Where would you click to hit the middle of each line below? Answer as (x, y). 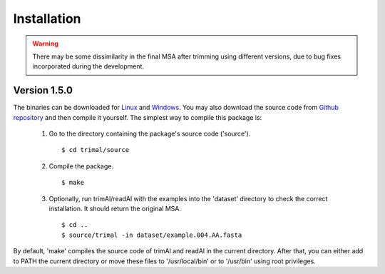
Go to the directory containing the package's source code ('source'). (150, 134)
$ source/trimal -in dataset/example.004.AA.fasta (152, 235)
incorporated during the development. (88, 66)
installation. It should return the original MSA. (115, 208)
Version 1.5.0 (43, 90)
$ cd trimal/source (96, 150)
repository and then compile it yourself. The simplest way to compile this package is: (138, 117)
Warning (45, 44)
